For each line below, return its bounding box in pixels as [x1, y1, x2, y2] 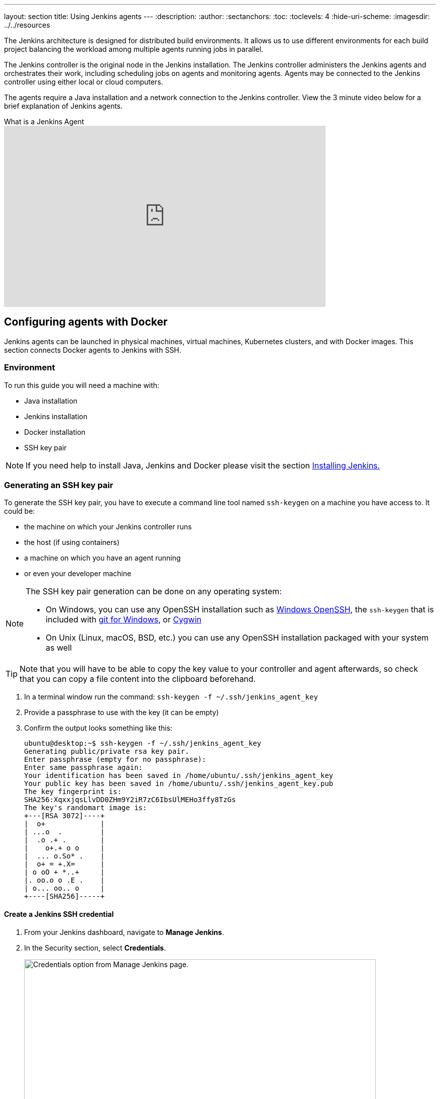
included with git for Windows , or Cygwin [46, 614, 202, 625]
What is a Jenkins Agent [4, 117, 84, 126]
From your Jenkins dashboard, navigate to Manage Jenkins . [24, 927, 224, 936]
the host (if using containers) [24, 538, 120, 547]
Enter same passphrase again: [24, 763, 143, 772]
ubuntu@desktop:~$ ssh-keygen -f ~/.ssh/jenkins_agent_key [24, 739, 262, 748]
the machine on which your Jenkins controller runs [24, 522, 192, 531]
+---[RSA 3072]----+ [24, 812, 105, 820]
